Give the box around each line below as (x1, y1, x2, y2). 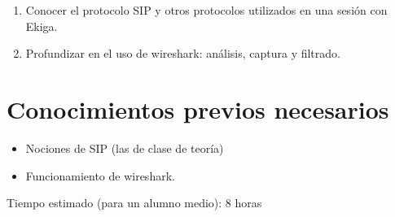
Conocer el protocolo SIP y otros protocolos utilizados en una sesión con (25, 2, 388, 18)
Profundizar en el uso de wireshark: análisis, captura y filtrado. (25, 45, 340, 62)
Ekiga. (25, 17, 58, 34)
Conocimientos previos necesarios (7, 92, 389, 125)
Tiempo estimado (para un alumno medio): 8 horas (7, 194, 262, 211)
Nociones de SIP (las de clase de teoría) (25, 139, 224, 156)
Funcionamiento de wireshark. (25, 167, 175, 184)
